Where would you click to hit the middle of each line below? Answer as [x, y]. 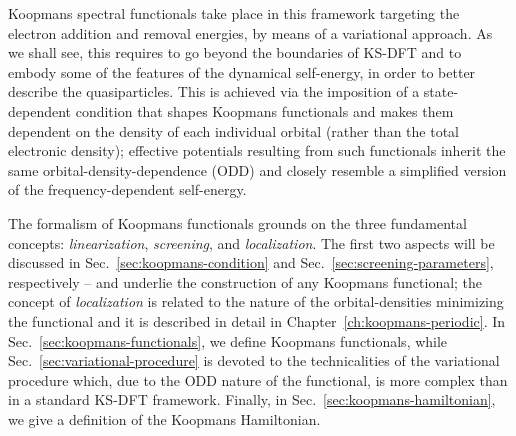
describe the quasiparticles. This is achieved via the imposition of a [214, 91]
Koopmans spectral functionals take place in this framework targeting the [234, 13]
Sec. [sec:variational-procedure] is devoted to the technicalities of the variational [254, 360]
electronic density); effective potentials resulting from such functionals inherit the [257, 150]
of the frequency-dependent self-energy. [127, 189]
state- [441, 91]
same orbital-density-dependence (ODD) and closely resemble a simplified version [257, 169]
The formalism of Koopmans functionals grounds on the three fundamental [237, 222]
